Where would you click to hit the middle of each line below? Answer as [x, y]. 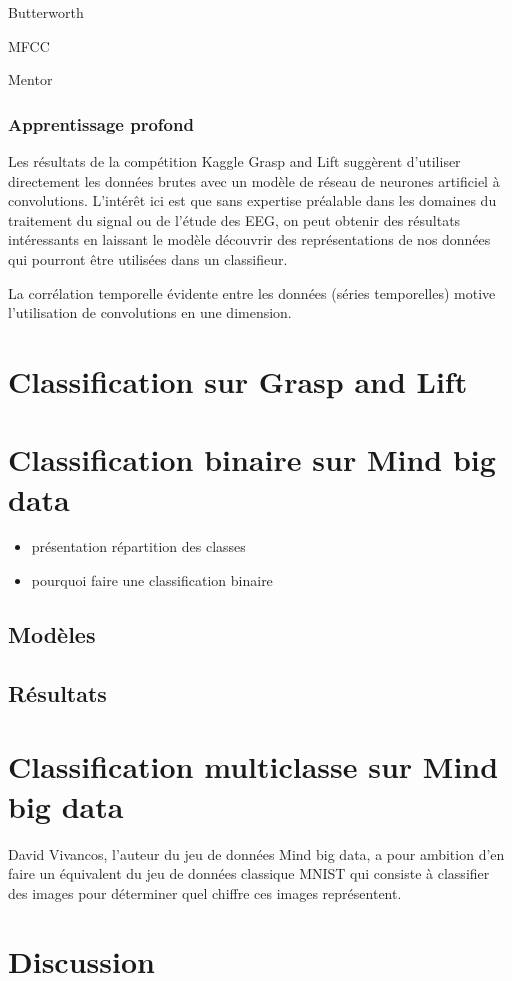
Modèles [52, 634]
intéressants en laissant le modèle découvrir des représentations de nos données [249, 239]
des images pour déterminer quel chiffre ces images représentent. [205, 892]
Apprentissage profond [101, 123]
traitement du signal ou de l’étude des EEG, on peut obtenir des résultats [234, 219]
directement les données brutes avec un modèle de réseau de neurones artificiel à [254, 180]
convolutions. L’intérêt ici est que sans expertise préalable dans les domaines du [252, 200]
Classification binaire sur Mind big [252, 459]
